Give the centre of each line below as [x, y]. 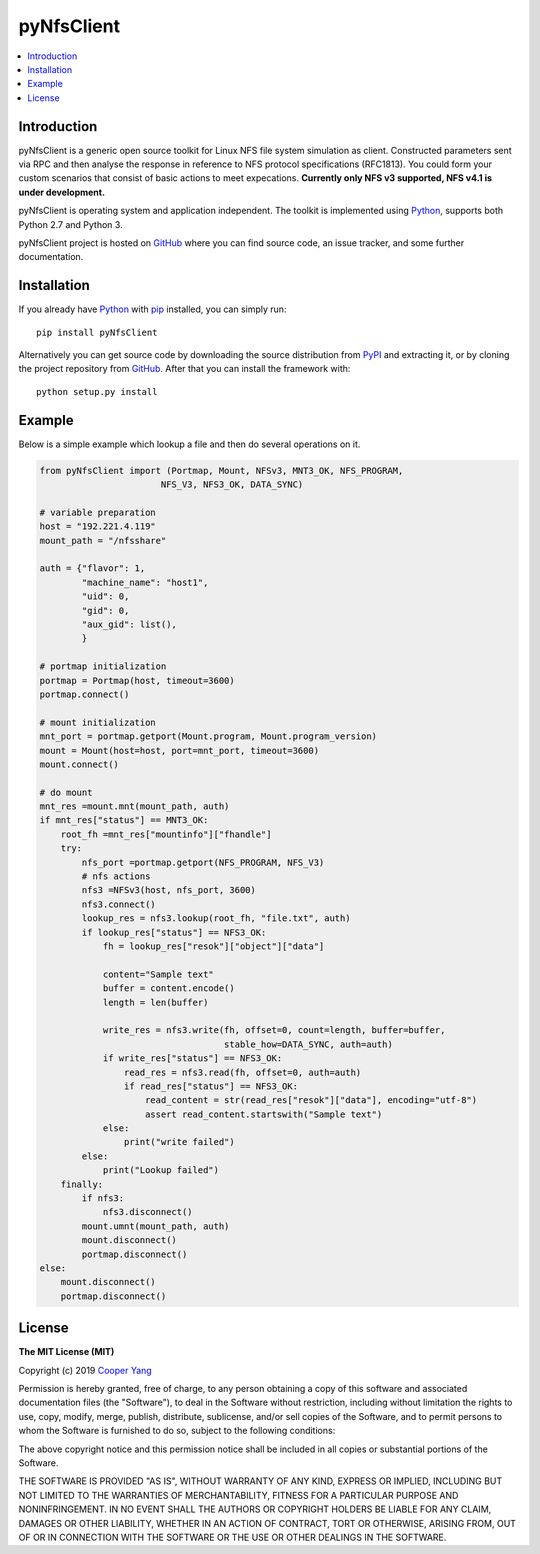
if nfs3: [103, 1198]
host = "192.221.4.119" [98, 526]
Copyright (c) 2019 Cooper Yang [85, 1370]
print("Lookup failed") [161, 1170]
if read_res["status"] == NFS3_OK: [211, 1086]
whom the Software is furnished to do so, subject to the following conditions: [177, 1431]
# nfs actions [116, 876]
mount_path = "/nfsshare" [103, 540]
